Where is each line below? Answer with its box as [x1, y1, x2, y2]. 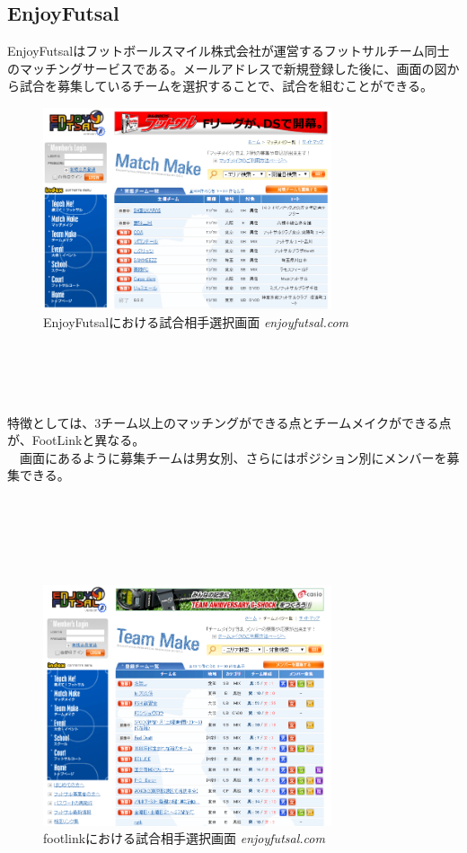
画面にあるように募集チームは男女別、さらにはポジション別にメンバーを [19, 448, 447, 466]
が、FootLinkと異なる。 [7, 431, 145, 449]
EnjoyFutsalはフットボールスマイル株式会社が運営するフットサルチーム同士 [7, 41, 450, 60]
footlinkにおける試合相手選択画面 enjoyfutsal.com [43, 829, 325, 848]
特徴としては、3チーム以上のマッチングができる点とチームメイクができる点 [7, 413, 452, 431]
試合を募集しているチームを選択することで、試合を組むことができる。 [19, 76, 433, 95]
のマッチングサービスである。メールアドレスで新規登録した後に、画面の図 [7, 58, 447, 77]
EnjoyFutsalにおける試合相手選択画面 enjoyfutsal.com [43, 312, 349, 331]
